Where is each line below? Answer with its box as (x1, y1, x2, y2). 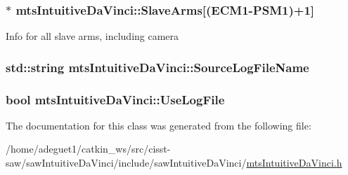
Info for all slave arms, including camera (6, 29, 179, 43)
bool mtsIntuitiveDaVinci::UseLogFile (6, 90, 225, 108)
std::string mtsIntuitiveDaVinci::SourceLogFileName (6, 58, 309, 76)
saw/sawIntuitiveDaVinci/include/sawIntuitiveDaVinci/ (6, 155, 247, 170)
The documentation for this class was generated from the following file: (6, 118, 311, 132)
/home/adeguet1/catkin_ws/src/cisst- (6, 141, 171, 156)
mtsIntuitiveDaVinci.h (246, 155, 342, 170)
